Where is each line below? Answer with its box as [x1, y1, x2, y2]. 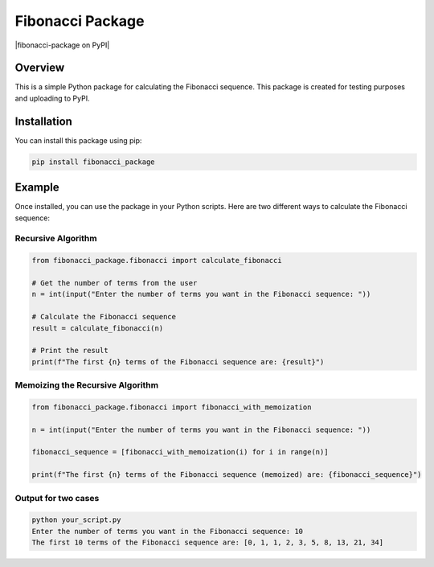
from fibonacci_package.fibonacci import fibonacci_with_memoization [31, 402, 312, 412]
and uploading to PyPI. [14, 93, 90, 103]
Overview [14, 61, 65, 75]
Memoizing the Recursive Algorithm [14, 380, 159, 391]
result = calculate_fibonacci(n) [31, 323, 164, 333]
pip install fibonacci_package [31, 157, 156, 166]
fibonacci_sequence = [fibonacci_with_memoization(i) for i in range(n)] [31, 447, 329, 457]
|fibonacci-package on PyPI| [14, 40, 110, 50]
